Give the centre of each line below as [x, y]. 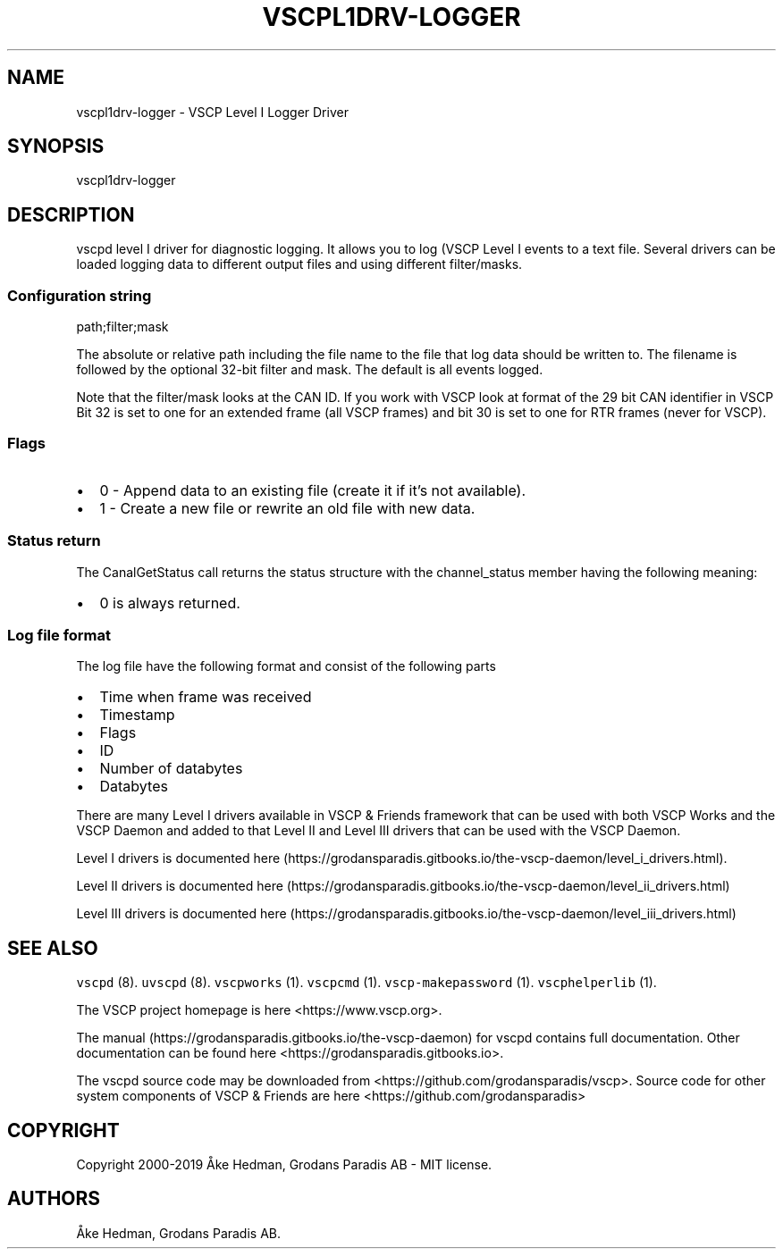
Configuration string [80, 295]
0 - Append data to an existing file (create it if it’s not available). [313, 490]
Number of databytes [171, 769]
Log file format [59, 635]
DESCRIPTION [71, 214]
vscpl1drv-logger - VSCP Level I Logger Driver [212, 112]
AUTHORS [54, 1199]
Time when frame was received [206, 697]
